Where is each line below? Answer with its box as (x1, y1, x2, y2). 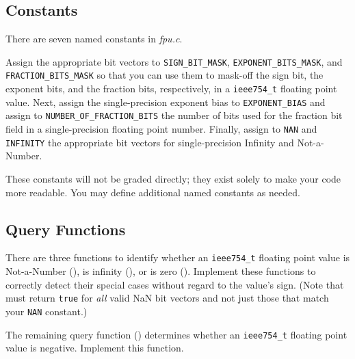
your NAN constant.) (5, 304, 88, 318)
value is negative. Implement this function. (5, 341, 184, 355)
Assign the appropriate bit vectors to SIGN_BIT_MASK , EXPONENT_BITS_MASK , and (5, 54, 343, 68)
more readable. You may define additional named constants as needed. (5, 185, 300, 199)
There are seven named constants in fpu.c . (5, 31, 183, 46)
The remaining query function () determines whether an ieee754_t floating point (5, 327, 347, 341)
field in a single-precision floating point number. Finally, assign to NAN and (5, 122, 317, 136)
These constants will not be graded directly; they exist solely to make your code (5, 171, 341, 185)
